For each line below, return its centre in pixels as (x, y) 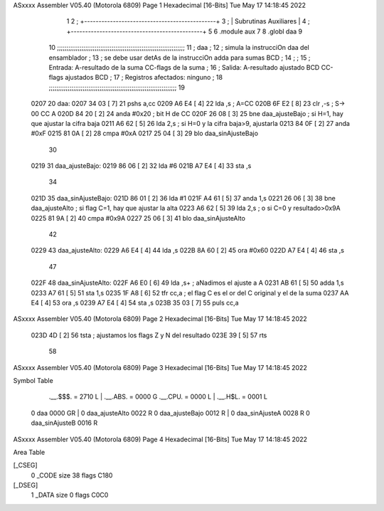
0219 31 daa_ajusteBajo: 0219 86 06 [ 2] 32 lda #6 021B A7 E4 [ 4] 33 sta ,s (141, 166)
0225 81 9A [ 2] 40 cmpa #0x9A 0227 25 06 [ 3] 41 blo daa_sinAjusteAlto (138, 218)
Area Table (29, 452)
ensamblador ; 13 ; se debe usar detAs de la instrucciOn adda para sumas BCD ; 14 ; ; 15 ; (180, 58)
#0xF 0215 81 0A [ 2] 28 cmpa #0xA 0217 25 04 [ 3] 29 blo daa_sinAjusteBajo (145, 133)
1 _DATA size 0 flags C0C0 (70, 495)
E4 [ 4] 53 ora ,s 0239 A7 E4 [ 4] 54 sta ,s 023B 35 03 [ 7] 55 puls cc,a (135, 302)
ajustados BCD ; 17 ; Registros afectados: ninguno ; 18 (144, 78)
